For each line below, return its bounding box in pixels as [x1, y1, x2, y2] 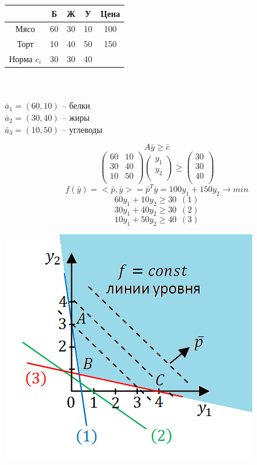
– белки [62, 99, 90, 112]
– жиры [62, 111, 90, 123]
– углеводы [62, 123, 103, 135]
